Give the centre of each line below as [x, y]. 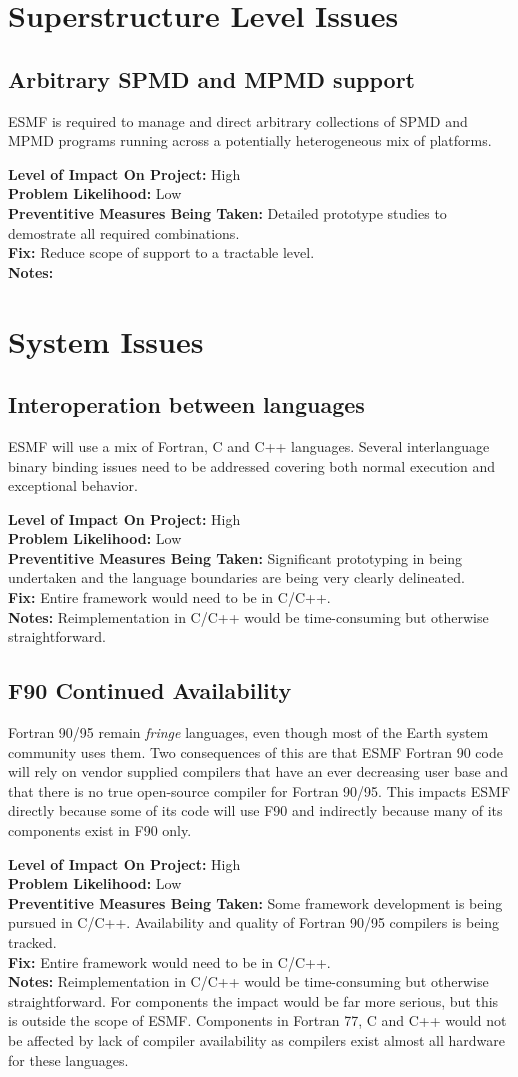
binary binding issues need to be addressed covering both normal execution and [252, 465]
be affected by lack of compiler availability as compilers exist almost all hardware [257, 1039]
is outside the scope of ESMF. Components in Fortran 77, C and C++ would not [257, 1020]
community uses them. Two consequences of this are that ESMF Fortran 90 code [255, 751]
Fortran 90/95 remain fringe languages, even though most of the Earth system [248, 732]
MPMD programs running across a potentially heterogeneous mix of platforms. [250, 140]
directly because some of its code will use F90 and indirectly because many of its [255, 810]
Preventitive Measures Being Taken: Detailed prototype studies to [227, 212]
